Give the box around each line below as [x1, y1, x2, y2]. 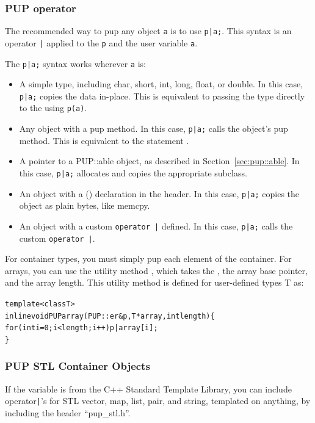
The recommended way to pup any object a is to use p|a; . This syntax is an [5, 24, 292, 37]
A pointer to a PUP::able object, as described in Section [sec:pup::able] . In [19, 154, 300, 167]
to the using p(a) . [19, 101, 87, 114]
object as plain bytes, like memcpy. [19, 199, 150, 212]
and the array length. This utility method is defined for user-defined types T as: [5, 276, 304, 289]
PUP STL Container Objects [5, 358, 150, 374]
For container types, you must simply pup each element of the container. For [5, 252, 292, 265]
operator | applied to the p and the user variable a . [5, 36, 198, 49]
